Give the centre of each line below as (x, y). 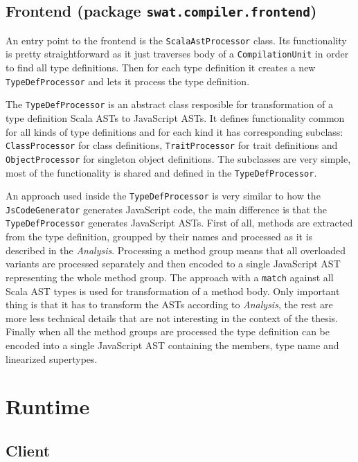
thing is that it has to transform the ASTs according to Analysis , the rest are (169, 304)
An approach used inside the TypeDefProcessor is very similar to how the (163, 196)
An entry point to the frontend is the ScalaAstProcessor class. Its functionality (176, 40)
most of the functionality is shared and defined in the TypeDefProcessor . (161, 172)
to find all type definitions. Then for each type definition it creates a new (161, 68)
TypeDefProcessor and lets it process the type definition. (128, 81)
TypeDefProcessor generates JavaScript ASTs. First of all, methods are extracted (179, 223)
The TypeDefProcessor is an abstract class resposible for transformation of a (170, 104)
